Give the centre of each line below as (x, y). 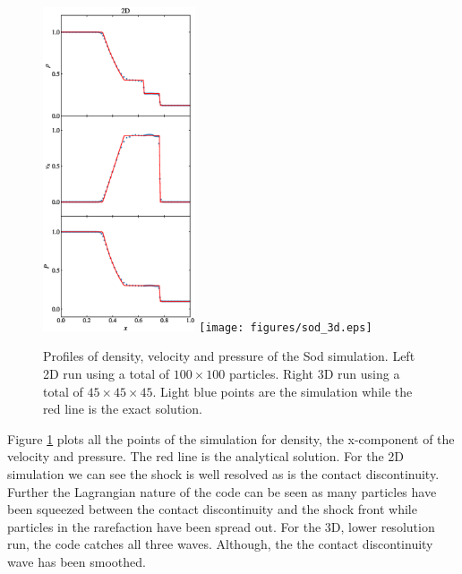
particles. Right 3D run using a (315, 374)
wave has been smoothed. (77, 561)
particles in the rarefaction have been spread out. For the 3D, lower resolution (221, 526)
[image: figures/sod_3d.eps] (286, 327)
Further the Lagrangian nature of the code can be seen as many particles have (222, 491)
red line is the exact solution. (123, 409)
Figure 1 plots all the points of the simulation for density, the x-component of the (231, 438)
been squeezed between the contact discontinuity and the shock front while (212, 509)
